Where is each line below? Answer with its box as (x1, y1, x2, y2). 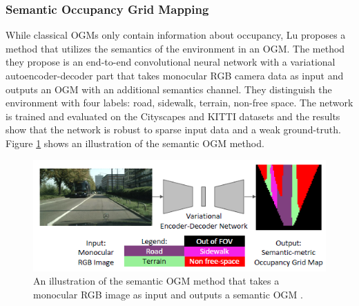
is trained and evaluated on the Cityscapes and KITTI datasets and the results (6, 108, 340, 123)
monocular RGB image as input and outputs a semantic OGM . (33, 287, 303, 302)
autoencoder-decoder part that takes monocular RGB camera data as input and (6, 68, 344, 82)
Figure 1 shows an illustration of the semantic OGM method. (6, 135, 264, 150)
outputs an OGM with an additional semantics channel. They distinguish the (6, 82, 332, 96)
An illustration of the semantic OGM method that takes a (33, 274, 280, 288)
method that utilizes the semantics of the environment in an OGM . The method (6, 41, 345, 55)
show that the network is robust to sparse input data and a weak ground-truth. (6, 122, 341, 137)
